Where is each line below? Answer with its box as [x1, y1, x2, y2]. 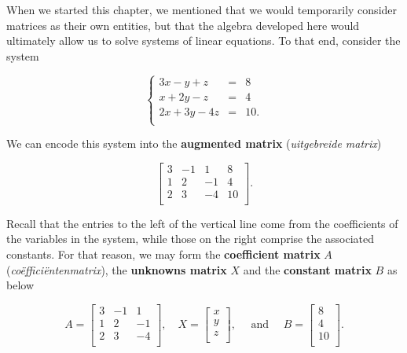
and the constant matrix [243, 261, 372, 278]
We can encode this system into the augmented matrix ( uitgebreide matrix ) [6, 135, 382, 151]
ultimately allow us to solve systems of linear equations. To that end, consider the [6, 32, 401, 49]
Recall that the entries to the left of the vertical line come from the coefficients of [6, 215, 398, 231]
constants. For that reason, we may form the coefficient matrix [6, 245, 321, 262]
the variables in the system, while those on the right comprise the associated [6, 230, 375, 247]
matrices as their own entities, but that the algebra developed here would [6, 17, 360, 33]
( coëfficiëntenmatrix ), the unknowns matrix [6, 261, 227, 278]
